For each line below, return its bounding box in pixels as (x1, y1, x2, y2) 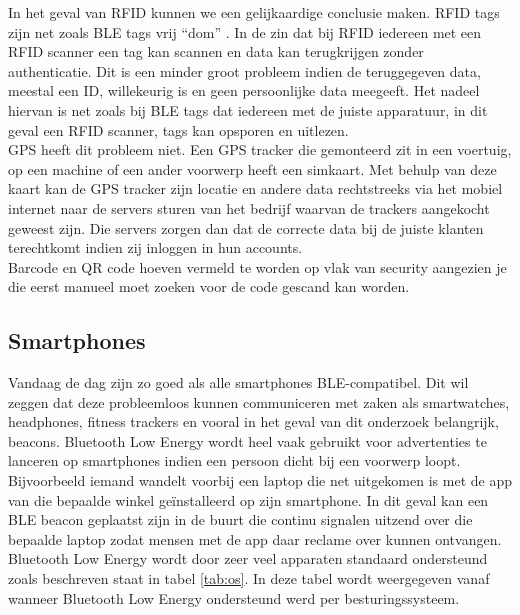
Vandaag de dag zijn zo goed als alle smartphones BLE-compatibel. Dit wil (8, 372, 469, 393)
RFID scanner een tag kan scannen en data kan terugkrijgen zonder (8, 41, 424, 62)
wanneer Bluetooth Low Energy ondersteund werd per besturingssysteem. (8, 587, 460, 608)
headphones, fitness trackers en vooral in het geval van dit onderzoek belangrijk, (8, 411, 499, 432)
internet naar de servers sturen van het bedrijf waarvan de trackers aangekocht (8, 197, 490, 218)
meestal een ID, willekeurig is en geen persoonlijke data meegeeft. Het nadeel (8, 80, 480, 101)
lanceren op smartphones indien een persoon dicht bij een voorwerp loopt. (8, 450, 461, 471)
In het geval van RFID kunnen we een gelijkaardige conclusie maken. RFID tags (8, 2, 500, 22)
